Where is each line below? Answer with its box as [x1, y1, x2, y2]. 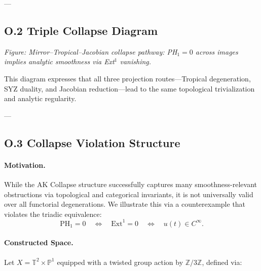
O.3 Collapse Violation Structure [4, 134, 180, 150]
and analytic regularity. [4, 93, 77, 104]
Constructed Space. [4, 237, 73, 248]
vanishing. [120, 56, 152, 67]
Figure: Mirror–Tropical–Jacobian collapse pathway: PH [4, 46, 177, 57]
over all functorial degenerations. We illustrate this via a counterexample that [4, 199, 246, 209]
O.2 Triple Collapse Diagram [4, 22, 158, 38]
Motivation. [4, 159, 46, 170]
